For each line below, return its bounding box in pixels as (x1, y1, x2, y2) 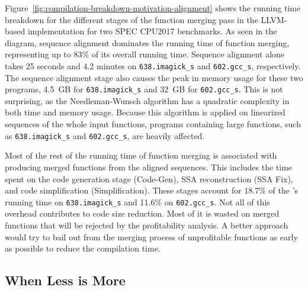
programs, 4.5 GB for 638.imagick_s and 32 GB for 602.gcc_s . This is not (5, 83, 283, 95)
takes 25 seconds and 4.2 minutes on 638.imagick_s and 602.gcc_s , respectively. (5, 59, 301, 72)
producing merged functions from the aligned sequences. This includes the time (5, 160, 293, 173)
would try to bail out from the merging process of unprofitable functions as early (5, 230, 298, 243)
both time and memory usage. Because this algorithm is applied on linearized (5, 106, 285, 118)
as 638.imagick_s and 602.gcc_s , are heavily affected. (5, 129, 205, 141)
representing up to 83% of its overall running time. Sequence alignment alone (5, 48, 285, 60)
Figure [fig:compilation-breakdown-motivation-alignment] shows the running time (5, 2, 301, 14)
